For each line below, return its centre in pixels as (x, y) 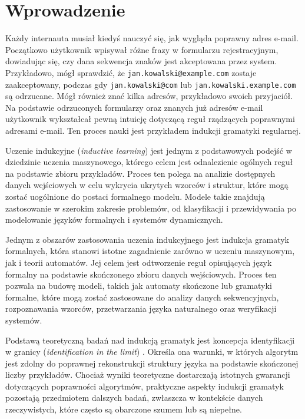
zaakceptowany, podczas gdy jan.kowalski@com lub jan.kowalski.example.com (151, 84)
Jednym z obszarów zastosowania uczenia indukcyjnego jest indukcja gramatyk (147, 239)
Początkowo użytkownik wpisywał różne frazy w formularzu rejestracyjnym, (142, 49)
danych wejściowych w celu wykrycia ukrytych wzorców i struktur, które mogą (147, 185)
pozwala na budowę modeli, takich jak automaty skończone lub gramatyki (139, 286)
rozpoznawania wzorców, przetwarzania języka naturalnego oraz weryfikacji (141, 309)
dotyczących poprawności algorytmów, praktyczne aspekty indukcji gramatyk (145, 386)
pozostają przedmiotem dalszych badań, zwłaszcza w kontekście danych (134, 397)
